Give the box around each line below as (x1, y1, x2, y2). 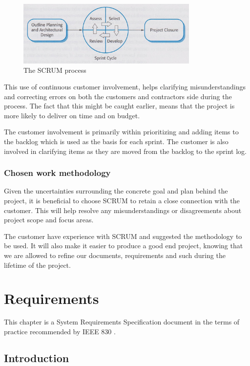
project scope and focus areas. (4, 215, 94, 225)
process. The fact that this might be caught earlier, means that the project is (4, 101, 235, 111)
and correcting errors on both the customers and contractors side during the (4, 91, 232, 101)
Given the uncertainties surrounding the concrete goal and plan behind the (4, 186, 228, 196)
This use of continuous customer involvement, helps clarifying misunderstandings (4, 82, 246, 92)
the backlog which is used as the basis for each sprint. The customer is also (4, 136, 229, 147)
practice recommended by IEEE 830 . (4, 326, 116, 336)
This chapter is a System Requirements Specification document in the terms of (4, 317, 240, 327)
